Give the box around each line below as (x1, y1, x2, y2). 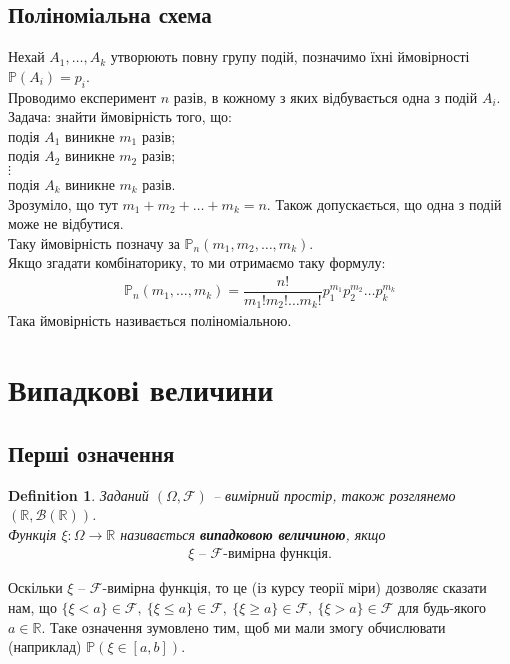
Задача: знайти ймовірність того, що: (8, 106, 232, 127)
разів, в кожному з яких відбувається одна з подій (173, 86, 478, 107)
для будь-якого (398, 597, 487, 618)
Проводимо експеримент (8, 86, 157, 107)
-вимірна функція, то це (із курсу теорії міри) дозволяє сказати (102, 577, 487, 598)
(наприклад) (8, 636, 82, 657)
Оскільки (8, 577, 63, 598)
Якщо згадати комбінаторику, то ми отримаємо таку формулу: (8, 252, 386, 273)
